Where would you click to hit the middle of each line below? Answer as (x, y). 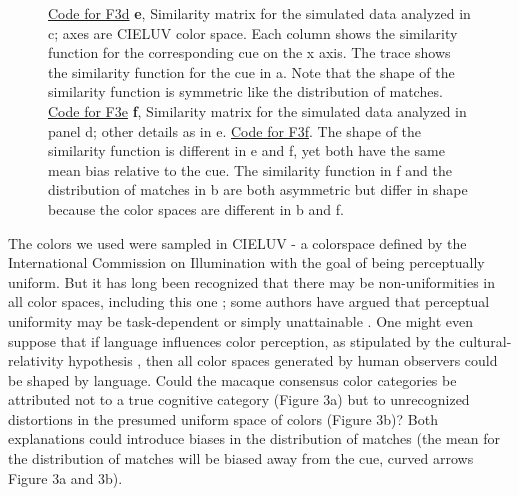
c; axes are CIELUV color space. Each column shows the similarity (253, 32)
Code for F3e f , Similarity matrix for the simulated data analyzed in (257, 110)
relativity (36, 360)
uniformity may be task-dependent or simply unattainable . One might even (240, 320)
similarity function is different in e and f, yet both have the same (246, 150)
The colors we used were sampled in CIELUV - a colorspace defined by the (237, 242)
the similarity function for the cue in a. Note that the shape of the (251, 71)
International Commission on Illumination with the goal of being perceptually (246, 262)
